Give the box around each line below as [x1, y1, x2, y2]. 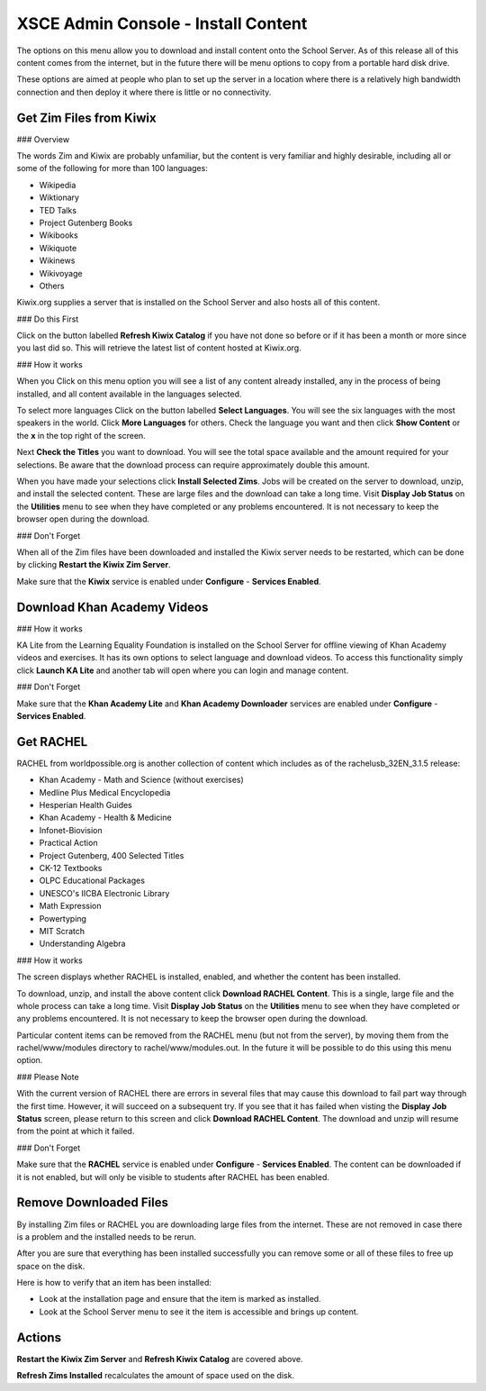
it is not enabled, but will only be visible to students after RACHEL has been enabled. [16, 1171, 330, 1182]
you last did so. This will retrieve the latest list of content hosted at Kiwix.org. [16, 342, 301, 353]
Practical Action [39, 838, 98, 849]
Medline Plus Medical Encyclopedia [39, 786, 171, 797]
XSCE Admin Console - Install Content [16, 14, 308, 33]
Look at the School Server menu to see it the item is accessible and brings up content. [39, 1306, 359, 1317]
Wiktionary [39, 192, 80, 203]
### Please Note [16, 1071, 80, 1082]
